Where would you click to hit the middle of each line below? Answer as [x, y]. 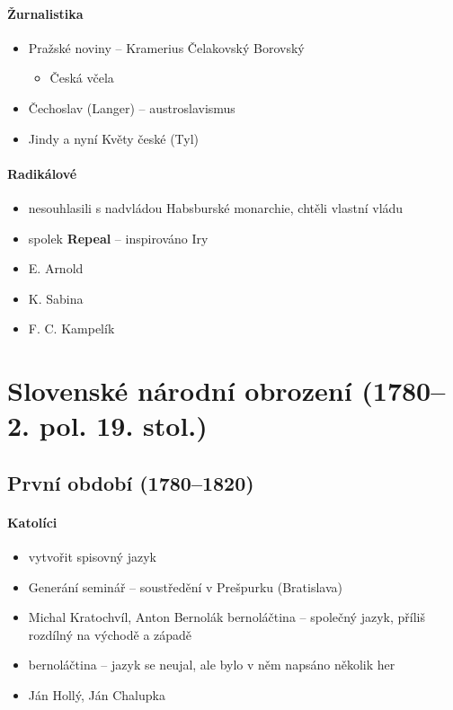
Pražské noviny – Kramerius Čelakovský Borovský [166, 47]
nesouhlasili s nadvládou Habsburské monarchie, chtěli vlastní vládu [216, 207]
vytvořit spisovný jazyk [92, 557]
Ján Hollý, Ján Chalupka [97, 695]
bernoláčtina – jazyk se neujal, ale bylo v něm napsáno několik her [212, 665]
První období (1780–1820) [131, 482]
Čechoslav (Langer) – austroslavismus [132, 107]
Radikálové [42, 173]
